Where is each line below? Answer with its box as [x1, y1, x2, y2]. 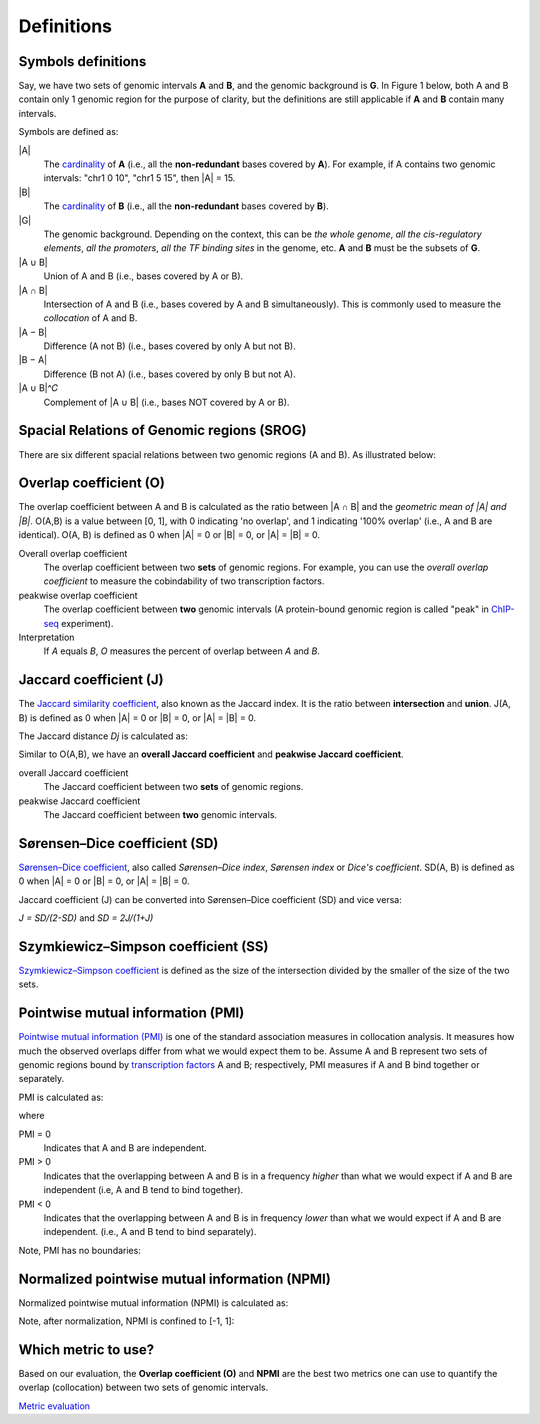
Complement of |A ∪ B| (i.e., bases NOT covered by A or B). [43, 396, 290, 408]
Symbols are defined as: [18, 126, 119, 138]
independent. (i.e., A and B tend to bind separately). [43, 1226, 257, 1238]
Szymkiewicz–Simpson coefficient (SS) [18, 938, 269, 955]
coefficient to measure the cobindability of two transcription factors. [43, 575, 325, 587]
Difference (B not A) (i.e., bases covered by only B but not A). [43, 368, 296, 380]
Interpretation [18, 631, 75, 643]
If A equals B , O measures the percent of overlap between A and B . [43, 645, 320, 657]
